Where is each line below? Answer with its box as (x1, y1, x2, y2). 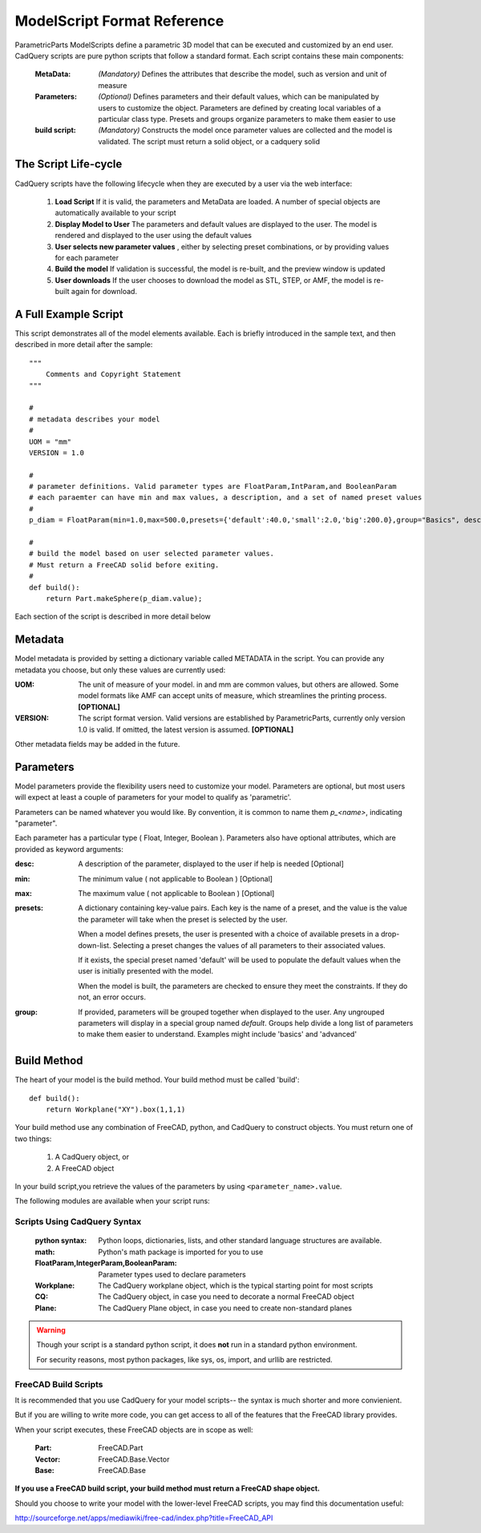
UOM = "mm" (29, 437, 72, 446)
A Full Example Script (14, 307, 123, 321)
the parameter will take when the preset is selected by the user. (78, 914, 288, 924)
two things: (14, 1134, 52, 1144)
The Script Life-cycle (14, 157, 123, 171)
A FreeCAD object (55, 1163, 115, 1173)
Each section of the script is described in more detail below (14, 611, 212, 621)
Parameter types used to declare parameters (98, 1269, 246, 1279)
